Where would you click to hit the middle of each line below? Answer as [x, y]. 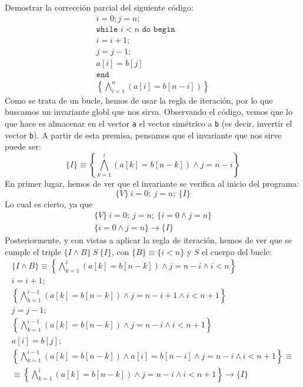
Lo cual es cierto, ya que [49, 204]
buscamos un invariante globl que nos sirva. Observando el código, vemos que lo [149, 112]
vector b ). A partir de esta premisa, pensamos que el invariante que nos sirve [143, 135]
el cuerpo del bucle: [237, 251]
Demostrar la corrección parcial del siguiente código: [99, 7]
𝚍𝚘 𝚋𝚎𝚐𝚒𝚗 [159, 29]
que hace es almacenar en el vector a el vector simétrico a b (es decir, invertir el [149, 123]
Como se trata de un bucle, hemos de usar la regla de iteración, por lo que [139, 100]
